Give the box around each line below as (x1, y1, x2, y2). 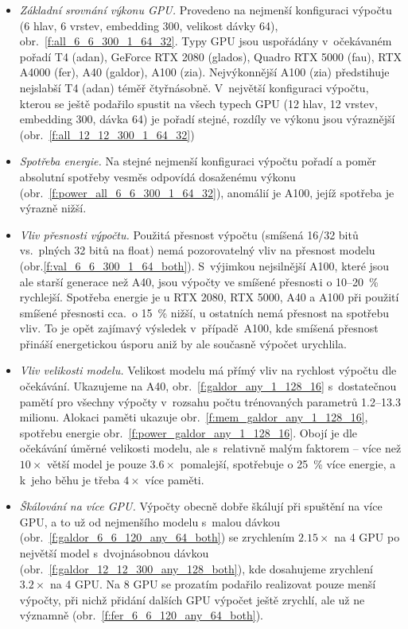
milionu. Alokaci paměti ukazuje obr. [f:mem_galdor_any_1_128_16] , (19, 409, 368, 425)
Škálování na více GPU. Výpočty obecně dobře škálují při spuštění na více (19, 498, 383, 514)
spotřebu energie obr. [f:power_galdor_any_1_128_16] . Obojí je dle (19, 424, 358, 441)
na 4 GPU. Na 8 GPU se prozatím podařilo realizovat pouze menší (49, 576, 376, 592)
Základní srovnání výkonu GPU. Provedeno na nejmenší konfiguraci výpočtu (19, 2, 392, 17)
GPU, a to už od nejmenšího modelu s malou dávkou (19, 513, 280, 530)
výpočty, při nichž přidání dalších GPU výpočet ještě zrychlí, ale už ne (19, 591, 365, 608)
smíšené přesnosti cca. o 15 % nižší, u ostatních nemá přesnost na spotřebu (19, 304, 390, 320)
